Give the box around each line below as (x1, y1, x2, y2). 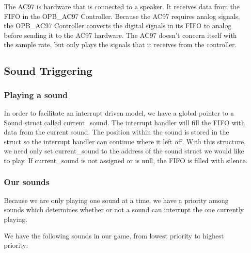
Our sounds (4, 176, 50, 188)
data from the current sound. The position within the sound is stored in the (4, 127, 229, 137)
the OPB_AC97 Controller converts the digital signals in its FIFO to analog (4, 20, 232, 31)
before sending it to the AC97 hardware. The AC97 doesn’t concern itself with (4, 30, 237, 40)
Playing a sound (4, 88, 68, 101)
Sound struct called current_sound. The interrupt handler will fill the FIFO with (4, 117, 245, 127)
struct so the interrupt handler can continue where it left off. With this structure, (4, 136, 246, 146)
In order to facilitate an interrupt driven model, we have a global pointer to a (4, 107, 234, 118)
